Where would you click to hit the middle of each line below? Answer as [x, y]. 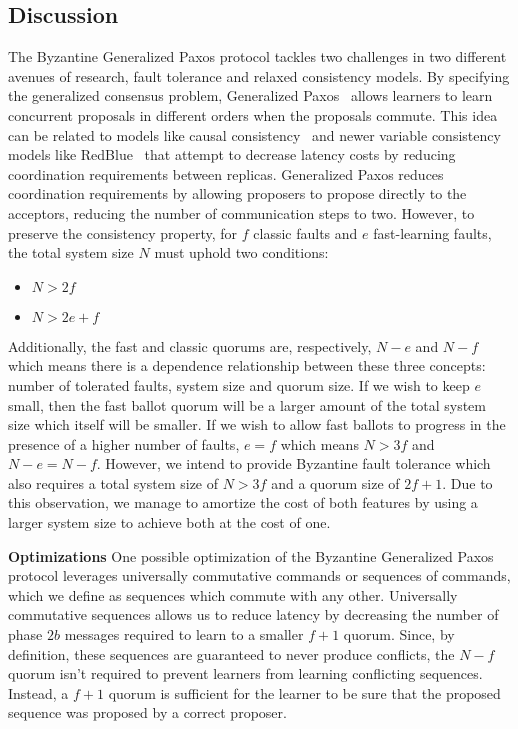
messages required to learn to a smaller [184, 634]
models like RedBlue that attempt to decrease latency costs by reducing [232, 154]
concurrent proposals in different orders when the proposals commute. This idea [253, 114]
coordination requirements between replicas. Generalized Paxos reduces [226, 173]
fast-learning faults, [432, 232]
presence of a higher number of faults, [124, 443]
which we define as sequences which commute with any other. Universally [233, 594]
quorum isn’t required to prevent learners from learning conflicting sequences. [245, 673]
